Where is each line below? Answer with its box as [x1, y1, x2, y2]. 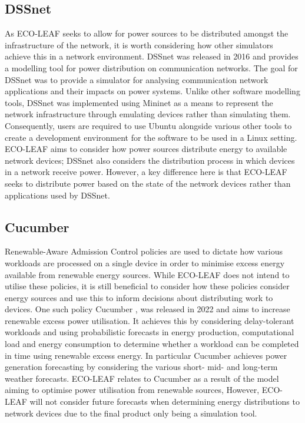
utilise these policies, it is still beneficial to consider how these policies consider [5, 280, 290, 292]
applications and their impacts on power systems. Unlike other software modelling [5, 85, 300, 97]
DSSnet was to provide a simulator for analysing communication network [5, 73, 268, 85]
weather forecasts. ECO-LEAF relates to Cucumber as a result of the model [5, 372, 279, 384]
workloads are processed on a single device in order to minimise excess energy [5, 256, 285, 269]
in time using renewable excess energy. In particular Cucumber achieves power [5, 349, 287, 361]
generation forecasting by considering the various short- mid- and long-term [5, 361, 278, 373]
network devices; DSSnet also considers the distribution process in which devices [5, 154, 295, 166]
